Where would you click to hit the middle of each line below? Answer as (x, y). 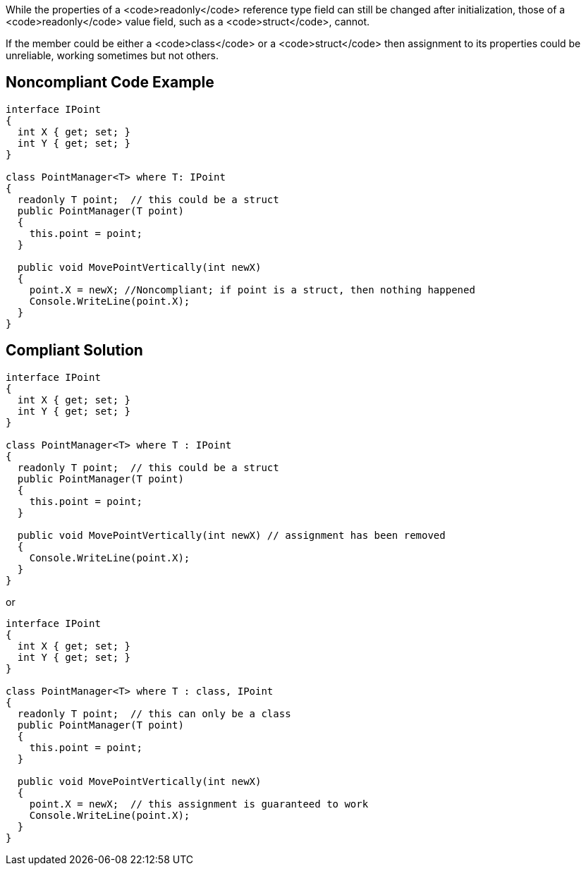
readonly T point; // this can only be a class (154, 713)
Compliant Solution (74, 351)
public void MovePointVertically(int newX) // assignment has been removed (231, 535)
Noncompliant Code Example (110, 83)
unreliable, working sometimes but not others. (112, 55)
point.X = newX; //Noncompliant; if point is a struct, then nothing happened (252, 290)
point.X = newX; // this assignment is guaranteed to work (199, 804)
